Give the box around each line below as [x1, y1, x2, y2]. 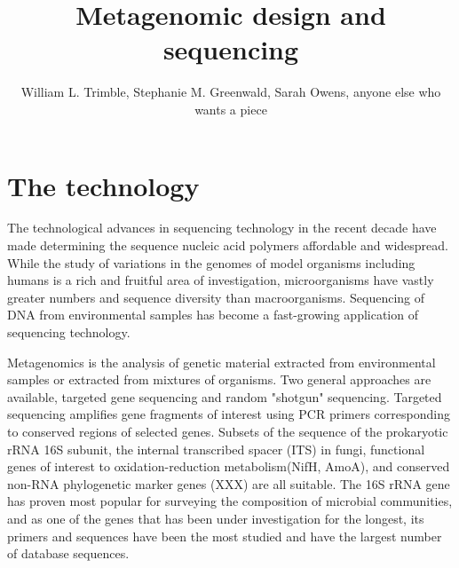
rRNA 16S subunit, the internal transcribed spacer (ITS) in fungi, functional [7, 439, 425, 458]
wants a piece [194, 99, 267, 118]
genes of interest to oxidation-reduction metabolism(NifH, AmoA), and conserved [7, 457, 450, 476]
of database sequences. [7, 544, 130, 563]
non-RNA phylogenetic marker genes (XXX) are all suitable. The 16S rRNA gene [7, 474, 450, 493]
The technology [7, 167, 200, 203]
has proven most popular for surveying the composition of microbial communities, [7, 492, 453, 510]
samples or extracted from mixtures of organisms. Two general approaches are [7, 370, 431, 389]
